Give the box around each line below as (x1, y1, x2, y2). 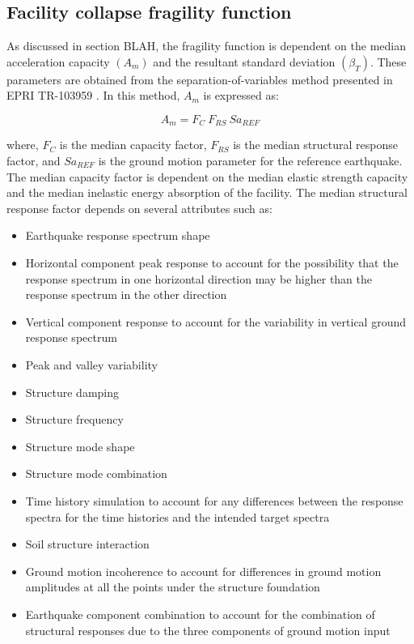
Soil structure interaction (25, 535, 150, 552)
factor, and (6, 152, 61, 169)
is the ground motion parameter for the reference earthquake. (98, 152, 403, 169)
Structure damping (25, 383, 120, 400)
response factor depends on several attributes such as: (6, 199, 272, 216)
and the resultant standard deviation (153, 53, 336, 70)
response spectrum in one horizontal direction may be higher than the (25, 270, 373, 287)
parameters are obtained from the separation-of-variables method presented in (6, 70, 393, 87)
